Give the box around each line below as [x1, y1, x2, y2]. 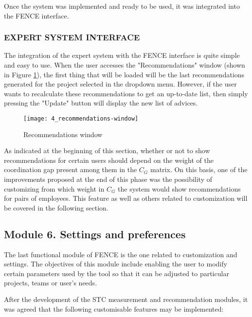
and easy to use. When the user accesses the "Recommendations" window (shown [4, 60, 245, 70]
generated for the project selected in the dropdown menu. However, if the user [4, 79, 237, 89]
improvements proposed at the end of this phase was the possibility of [4, 174, 212, 184]
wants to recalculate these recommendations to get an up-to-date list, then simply [4, 88, 248, 98]
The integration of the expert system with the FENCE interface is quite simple [4, 50, 240, 60]
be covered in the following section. [4, 202, 108, 212]
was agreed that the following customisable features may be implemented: [4, 303, 224, 314]
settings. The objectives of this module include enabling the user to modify [4, 259, 227, 269]
